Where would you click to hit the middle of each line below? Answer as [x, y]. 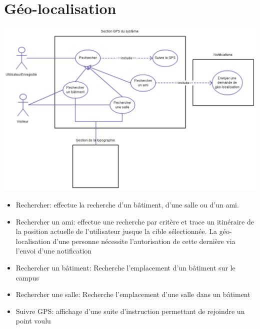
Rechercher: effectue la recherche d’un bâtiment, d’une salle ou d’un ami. [127, 205]
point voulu [33, 321]
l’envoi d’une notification [54, 251]
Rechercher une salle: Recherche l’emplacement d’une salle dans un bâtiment [133, 294]
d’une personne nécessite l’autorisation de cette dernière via [144, 241]
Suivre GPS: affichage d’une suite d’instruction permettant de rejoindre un [130, 311]
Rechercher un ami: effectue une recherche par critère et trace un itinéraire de [135, 221]
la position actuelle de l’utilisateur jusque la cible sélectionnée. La [116, 231]
